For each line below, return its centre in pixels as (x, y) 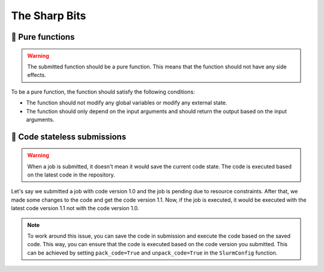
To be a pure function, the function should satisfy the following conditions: (103, 92)
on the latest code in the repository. (71, 175)
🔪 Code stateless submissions (69, 137)
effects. (37, 75)
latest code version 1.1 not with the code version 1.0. (75, 208)
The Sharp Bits (49, 16)
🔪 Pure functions (43, 37)
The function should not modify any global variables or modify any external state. (127, 103)
